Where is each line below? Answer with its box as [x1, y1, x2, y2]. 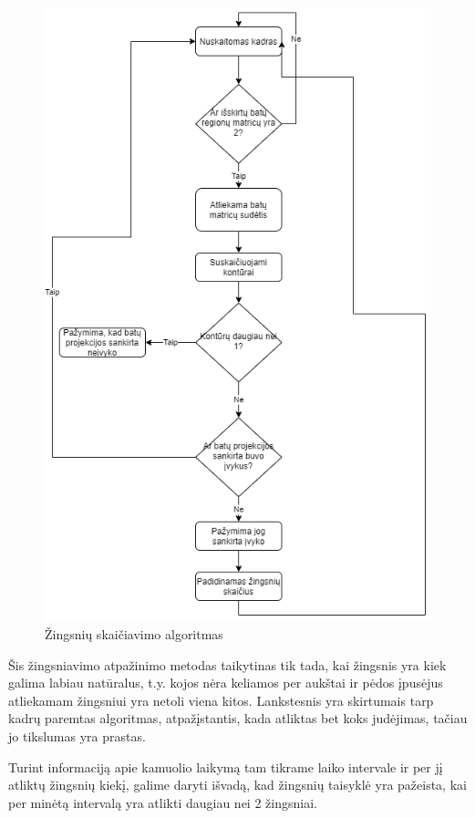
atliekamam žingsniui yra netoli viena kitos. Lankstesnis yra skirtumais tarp [8, 690, 434, 709]
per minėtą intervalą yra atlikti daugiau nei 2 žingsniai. [8, 792, 317, 812]
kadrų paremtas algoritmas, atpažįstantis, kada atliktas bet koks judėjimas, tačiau [8, 709, 468, 728]
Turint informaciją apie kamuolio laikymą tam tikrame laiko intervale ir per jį [8, 757, 443, 776]
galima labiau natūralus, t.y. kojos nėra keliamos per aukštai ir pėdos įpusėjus [8, 673, 443, 692]
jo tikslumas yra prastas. [8, 726, 146, 745]
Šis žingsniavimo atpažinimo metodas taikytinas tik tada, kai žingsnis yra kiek [8, 655, 447, 674]
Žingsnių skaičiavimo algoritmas [45, 624, 223, 643]
